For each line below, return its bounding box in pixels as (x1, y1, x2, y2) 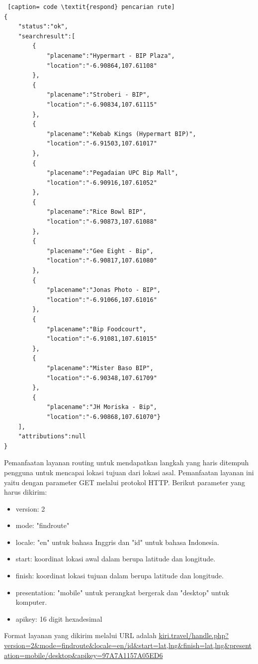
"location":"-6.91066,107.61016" (46, 296, 157, 303)
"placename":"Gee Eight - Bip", (46, 247, 154, 255)
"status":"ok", (18, 23, 68, 30)
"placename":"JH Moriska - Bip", (46, 403, 157, 411)
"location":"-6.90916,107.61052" (46, 179, 157, 186)
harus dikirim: (4, 487, 47, 497)
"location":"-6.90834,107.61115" (46, 101, 157, 108)
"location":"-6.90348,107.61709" (46, 374, 157, 382)
